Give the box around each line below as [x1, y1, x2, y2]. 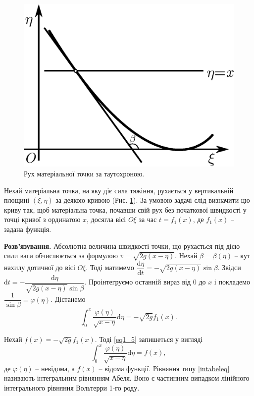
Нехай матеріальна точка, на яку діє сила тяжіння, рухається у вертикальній [4, 185, 234, 195]
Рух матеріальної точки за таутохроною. [24, 168, 145, 178]
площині [4, 195, 30, 205]
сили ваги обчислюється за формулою [4, 250, 118, 261]
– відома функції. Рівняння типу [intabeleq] [99, 363, 230, 373]
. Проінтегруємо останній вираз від [84, 277, 191, 287]
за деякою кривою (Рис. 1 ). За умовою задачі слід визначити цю [55, 195, 250, 205]
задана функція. [4, 224, 51, 234]
